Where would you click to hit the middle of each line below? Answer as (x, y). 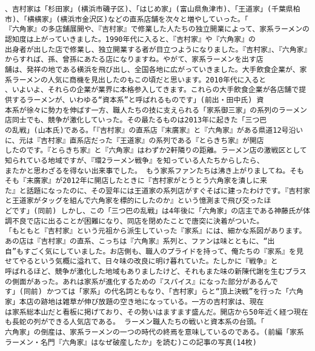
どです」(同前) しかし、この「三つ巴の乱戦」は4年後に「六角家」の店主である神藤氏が (154, 211)
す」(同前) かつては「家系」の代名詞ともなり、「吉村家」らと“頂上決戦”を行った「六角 (154, 292)
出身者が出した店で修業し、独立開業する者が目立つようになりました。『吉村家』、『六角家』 (156, 49)
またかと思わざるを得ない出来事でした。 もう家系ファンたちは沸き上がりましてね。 (148, 171)
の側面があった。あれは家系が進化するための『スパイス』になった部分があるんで (141, 282)
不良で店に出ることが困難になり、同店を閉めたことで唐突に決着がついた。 (138, 221)
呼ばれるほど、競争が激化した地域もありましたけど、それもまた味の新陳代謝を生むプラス (156, 272)
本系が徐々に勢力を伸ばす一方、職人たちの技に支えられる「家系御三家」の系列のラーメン (156, 110)
